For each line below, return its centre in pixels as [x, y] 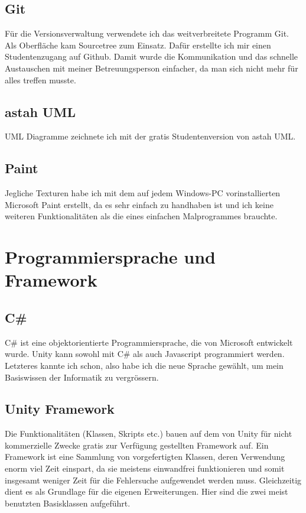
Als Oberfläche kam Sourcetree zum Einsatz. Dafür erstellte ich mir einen [138, 45]
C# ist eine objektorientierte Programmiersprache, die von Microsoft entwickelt [149, 342]
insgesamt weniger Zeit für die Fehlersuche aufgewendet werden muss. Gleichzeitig [153, 480]
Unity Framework [60, 409]
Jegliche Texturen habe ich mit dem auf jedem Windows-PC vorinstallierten [143, 193]
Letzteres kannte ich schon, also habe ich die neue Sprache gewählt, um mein [144, 365]
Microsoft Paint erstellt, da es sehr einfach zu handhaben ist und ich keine [139, 204]
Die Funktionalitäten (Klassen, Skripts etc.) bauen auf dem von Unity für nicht [149, 434]
